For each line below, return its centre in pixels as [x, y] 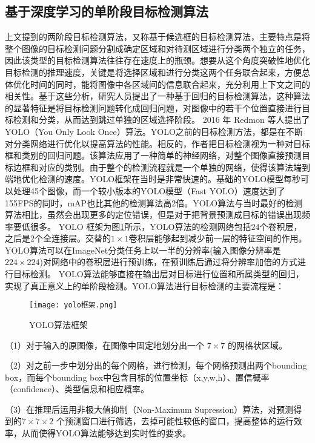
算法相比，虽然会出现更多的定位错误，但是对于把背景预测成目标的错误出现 [153, 215]
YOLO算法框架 [59, 324]
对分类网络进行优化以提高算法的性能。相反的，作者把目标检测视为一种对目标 [157, 143]
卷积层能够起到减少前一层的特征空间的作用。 [218, 238]
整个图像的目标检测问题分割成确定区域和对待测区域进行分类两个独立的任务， [157, 48]
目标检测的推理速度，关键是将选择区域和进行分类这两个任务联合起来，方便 [153, 72]
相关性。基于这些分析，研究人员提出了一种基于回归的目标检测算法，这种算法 [157, 96]
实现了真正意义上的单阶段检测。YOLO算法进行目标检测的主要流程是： [145, 285]
